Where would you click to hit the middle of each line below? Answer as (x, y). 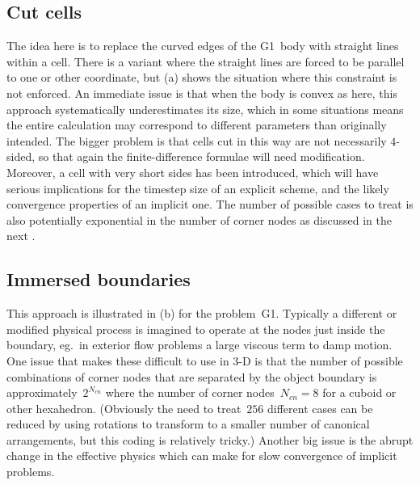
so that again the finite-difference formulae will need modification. (202, 156)
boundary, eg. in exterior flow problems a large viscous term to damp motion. (199, 345)
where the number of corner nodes (190, 392)
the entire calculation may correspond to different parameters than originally (197, 125)
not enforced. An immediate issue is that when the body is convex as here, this (202, 93)
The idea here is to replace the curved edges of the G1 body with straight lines (203, 46)
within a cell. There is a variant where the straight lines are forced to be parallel (206, 61)
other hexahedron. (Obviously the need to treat (124, 408)
